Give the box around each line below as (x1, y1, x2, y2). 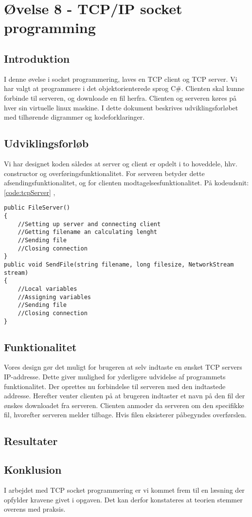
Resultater (4, 433, 58, 448)
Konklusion (4, 462, 62, 477)
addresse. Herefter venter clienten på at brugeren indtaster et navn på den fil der (4, 391, 245, 401)
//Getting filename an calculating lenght (18, 229, 157, 236)
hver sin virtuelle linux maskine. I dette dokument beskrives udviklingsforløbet (4, 102, 238, 112)
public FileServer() (4, 204, 71, 212)
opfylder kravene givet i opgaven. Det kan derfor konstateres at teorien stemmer (4, 494, 243, 504)
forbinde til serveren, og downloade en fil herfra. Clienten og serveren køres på (4, 92, 237, 103)
